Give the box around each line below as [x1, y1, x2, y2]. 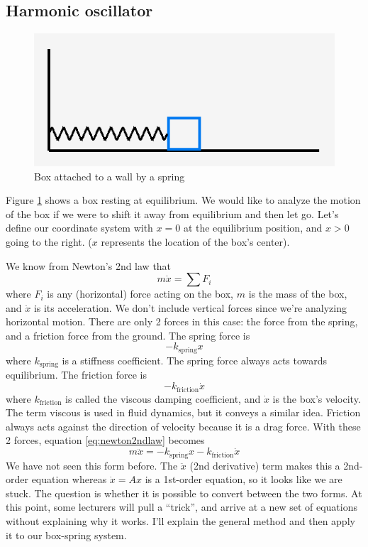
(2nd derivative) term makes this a [189, 457, 340, 472]
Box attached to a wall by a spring [34, 168, 185, 183]
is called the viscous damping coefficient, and [65, 391, 261, 406]
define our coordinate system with [6, 220, 153, 235]
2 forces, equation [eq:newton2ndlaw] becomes [6, 433, 205, 448]
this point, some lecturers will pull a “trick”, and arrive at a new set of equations [6, 499, 358, 514]
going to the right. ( [6, 234, 92, 249]
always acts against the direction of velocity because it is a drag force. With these [6, 418, 361, 433]
